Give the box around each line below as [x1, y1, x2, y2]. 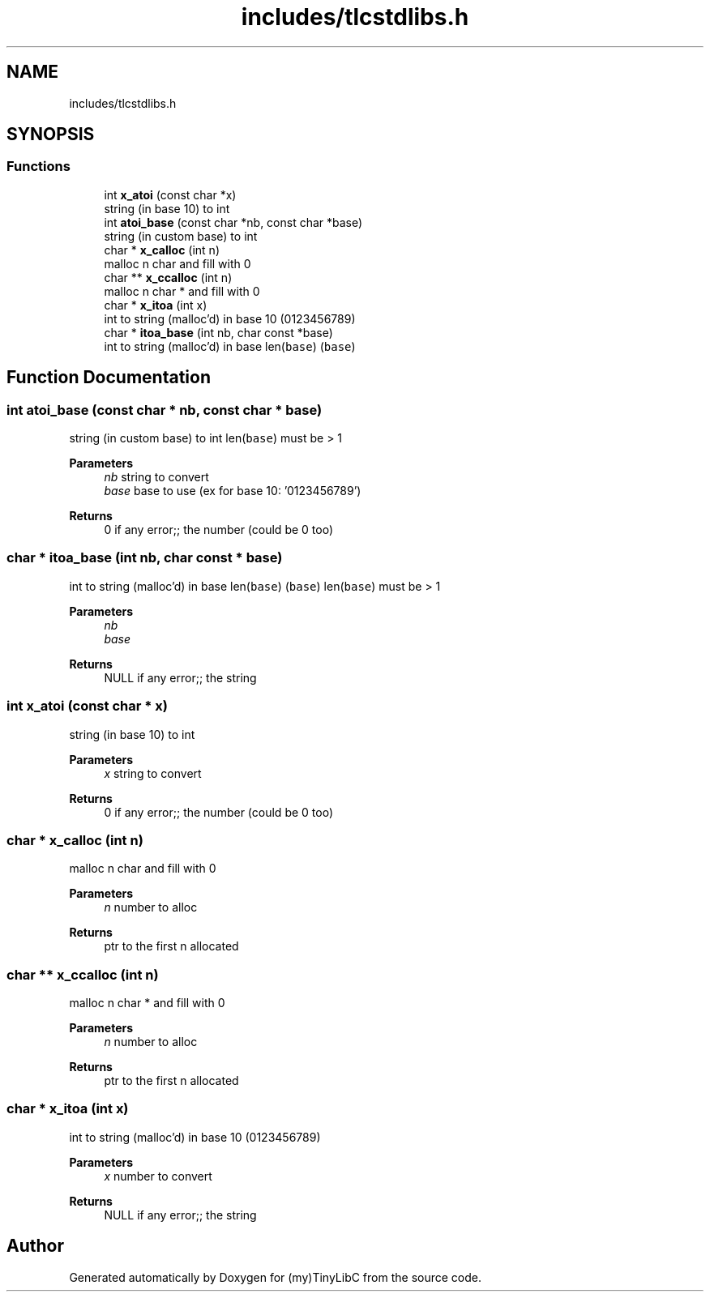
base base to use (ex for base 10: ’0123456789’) [104, 484, 361, 498]
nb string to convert [104, 470, 209, 485]
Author [6, 1236, 64, 1257]
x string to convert [104, 766, 202, 780]
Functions [6, 158, 71, 175]
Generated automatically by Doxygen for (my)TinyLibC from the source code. [69, 1270, 482, 1284]
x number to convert [104, 1168, 212, 1183]
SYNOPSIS [6, 124, 95, 145]
